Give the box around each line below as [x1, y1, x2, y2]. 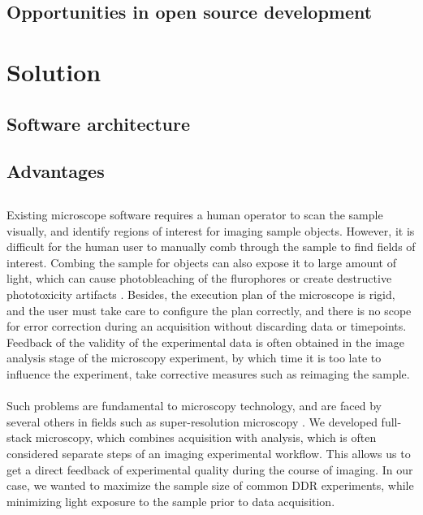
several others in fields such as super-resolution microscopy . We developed [6, 413, 378, 430]
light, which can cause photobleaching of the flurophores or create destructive [6, 270, 392, 287]
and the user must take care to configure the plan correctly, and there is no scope [6, 301, 412, 318]
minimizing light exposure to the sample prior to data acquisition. [6, 492, 335, 509]
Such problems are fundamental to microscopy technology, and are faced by [6, 397, 382, 414]
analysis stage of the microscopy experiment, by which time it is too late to [6, 349, 382, 366]
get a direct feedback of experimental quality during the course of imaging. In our [6, 461, 413, 478]
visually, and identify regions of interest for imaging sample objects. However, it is [6, 222, 415, 239]
